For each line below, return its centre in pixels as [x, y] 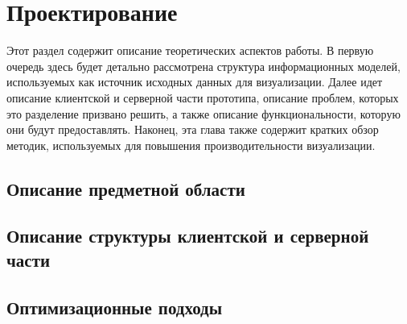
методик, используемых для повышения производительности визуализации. [191, 145]
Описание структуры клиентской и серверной [188, 236]
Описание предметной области [126, 188]
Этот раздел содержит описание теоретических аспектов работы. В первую [190, 50]
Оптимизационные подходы [115, 307]
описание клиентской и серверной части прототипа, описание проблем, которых [203, 97]
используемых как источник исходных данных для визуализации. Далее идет [195, 82]
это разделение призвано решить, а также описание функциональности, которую [203, 113]
